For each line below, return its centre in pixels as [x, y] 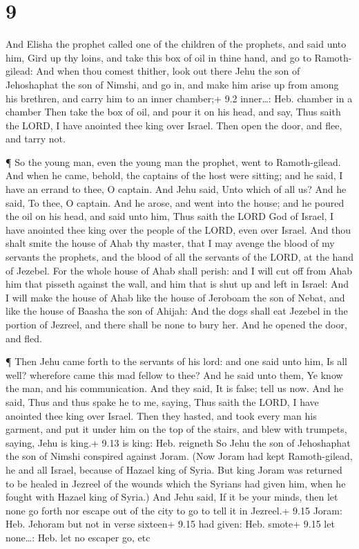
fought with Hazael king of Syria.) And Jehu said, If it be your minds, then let [172, 497]
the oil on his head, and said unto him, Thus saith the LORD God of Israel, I [170, 216]
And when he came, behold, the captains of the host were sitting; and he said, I [174, 175]
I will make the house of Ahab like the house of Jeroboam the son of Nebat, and [175, 297]
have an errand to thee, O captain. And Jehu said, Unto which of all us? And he [176, 189]
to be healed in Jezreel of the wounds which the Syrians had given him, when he [176, 483]
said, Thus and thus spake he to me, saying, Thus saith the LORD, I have [162, 401]
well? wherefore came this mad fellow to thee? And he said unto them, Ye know [174, 374]
